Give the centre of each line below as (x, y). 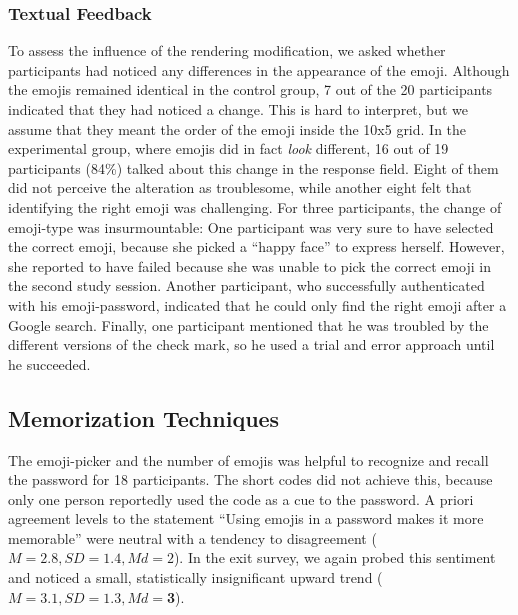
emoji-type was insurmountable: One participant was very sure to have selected (251, 226)
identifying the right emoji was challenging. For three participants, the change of (255, 206)
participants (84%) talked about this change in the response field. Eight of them (253, 167)
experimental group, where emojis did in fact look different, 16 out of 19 (228, 148)
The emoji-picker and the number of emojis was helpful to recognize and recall (248, 459)
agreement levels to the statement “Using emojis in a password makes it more (246, 518)
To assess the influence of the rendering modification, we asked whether (227, 50)
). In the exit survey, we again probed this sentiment (334, 557)
